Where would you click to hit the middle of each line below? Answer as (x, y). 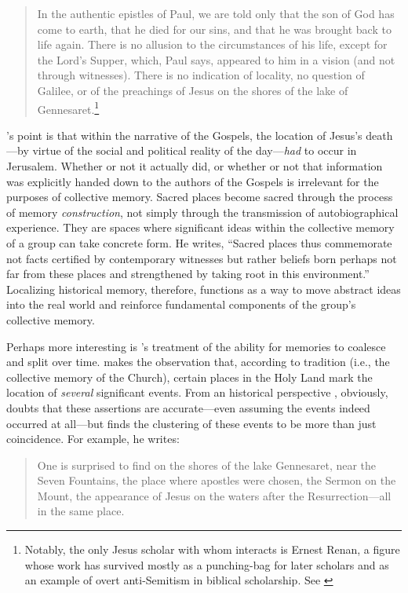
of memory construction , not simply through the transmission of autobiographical (202, 212)
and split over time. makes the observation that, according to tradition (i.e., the (198, 362)
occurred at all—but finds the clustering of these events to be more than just (191, 423)
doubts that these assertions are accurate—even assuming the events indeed (188, 407)
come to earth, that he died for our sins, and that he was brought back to (214, 29)
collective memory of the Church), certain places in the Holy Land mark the (189, 377)
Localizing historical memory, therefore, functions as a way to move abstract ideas (204, 289)
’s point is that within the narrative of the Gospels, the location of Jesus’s (184, 135)
